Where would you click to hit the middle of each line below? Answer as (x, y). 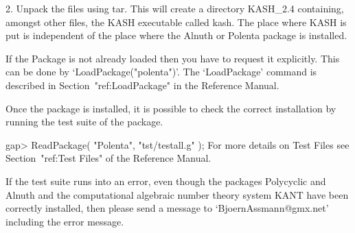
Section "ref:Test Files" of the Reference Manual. (108, 158)
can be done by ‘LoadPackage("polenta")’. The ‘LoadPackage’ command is (161, 72)
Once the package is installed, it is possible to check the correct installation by (171, 108)
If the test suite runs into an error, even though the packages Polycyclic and (166, 181)
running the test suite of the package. (84, 122)
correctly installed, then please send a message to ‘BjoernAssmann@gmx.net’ (167, 208)
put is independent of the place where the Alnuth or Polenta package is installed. (176, 35)
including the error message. (65, 221)
